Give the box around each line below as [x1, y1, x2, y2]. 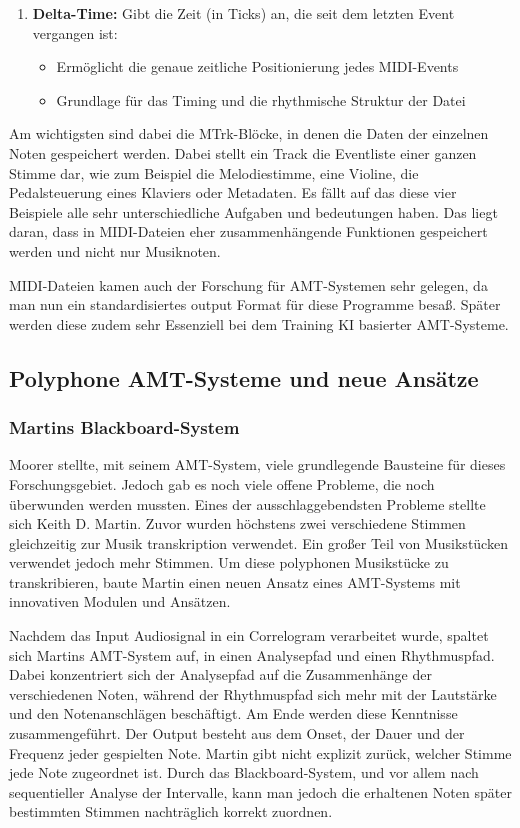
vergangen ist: [32, 22, 118, 43]
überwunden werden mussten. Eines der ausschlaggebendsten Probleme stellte [9, 493, 486, 514]
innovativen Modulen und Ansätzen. [9, 591, 231, 612]
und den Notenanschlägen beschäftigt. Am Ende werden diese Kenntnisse [9, 703, 458, 724]
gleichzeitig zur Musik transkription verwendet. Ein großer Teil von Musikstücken [9, 532, 508, 553]
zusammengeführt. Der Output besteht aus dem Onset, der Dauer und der [9, 723, 465, 744]
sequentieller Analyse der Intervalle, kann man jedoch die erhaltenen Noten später [9, 781, 512, 802]
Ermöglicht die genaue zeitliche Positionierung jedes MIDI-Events [56, 56, 459, 77]
